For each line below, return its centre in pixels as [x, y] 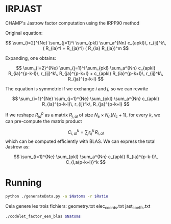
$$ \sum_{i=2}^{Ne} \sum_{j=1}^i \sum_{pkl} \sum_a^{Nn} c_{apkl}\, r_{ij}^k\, [86, 43]
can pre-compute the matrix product [44, 121]
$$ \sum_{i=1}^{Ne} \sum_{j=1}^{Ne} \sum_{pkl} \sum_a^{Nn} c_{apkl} [86, 98]
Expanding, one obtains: [31, 58]
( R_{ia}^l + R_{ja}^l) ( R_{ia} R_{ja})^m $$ [86, 48]
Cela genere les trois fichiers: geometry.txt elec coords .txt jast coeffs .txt [78, 206]
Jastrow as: [17, 146]
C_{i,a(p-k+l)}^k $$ [86, 162]
